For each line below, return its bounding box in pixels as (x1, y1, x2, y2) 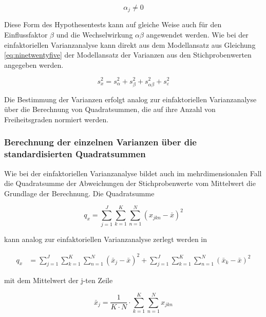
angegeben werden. (4, 59, 64, 70)
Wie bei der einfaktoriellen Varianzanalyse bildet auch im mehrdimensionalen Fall (4, 167, 262, 178)
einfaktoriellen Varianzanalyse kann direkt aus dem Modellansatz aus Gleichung (4, 39, 256, 50)
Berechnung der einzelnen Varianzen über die (4, 136, 197, 148)
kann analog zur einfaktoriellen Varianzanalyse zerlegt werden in (4, 234, 207, 245)
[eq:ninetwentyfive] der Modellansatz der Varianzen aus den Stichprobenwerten (4, 49, 252, 60)
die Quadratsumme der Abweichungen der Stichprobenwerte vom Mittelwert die (4, 178, 256, 189)
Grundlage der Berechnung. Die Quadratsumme (4, 188, 155, 198)
